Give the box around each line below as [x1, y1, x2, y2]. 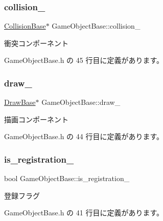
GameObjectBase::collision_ [52, 20, 141, 31]
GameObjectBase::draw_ [41, 97, 121, 107]
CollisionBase [4, 20, 46, 31]
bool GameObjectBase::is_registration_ [4, 173, 130, 184]
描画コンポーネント [4, 114, 68, 124]
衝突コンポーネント [4, 37, 68, 48]
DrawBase [4, 97, 36, 107]
